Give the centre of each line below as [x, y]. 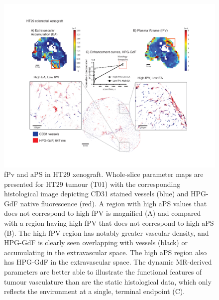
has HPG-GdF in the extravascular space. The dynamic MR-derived [108, 262]
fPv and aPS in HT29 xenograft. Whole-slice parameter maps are [104, 174]
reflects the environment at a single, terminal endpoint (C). [95, 291]
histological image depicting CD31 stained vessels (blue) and [96, 194]
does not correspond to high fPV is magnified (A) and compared [103, 213]
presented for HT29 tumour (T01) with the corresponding [92, 184]
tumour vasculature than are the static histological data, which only [108, 281]
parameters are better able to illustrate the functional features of [103, 272]
